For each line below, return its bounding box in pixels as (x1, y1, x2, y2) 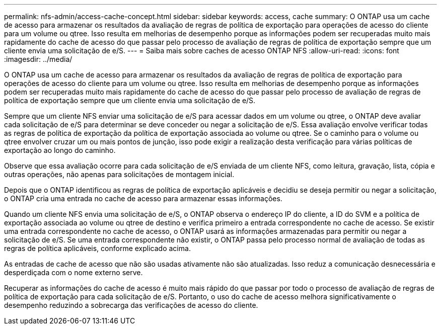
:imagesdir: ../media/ (4, 55, 72, 63)
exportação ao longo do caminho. (4, 146, 116, 154)
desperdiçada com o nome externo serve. (4, 268, 143, 277)
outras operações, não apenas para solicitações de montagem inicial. (4, 170, 235, 179)
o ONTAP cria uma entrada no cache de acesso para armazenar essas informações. (4, 194, 282, 203)
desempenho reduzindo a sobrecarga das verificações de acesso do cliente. (4, 301, 258, 309)
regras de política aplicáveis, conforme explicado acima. (4, 244, 191, 253)
